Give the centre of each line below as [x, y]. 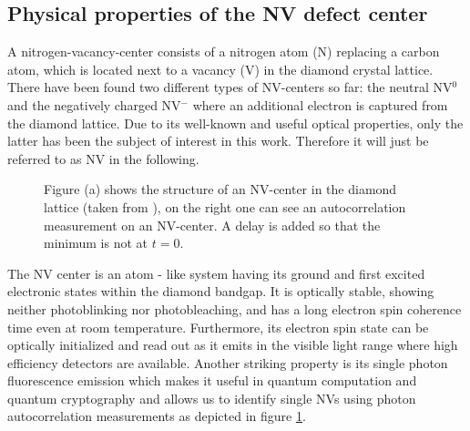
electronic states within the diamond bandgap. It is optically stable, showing [221, 291]
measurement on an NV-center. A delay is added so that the [212, 225]
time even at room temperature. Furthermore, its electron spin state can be [218, 327]
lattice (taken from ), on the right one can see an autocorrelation [225, 206]
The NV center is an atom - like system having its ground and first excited [216, 273]
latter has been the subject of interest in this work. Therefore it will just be [218, 141]
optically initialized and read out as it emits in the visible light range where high [233, 345]
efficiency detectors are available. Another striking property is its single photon [228, 362]
